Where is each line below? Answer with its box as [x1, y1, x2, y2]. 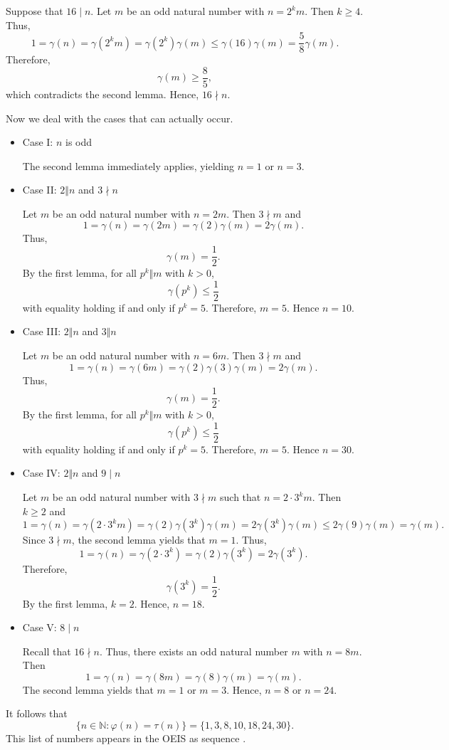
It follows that [6, 706, 68, 721]
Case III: [22, 324, 61, 339]
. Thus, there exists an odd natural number [99, 643, 288, 658]
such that [220, 490, 261, 505]
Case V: [22, 620, 57, 635]
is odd [65, 134, 93, 149]
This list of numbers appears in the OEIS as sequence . [6, 731, 246, 746]
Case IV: [22, 465, 60, 480]
